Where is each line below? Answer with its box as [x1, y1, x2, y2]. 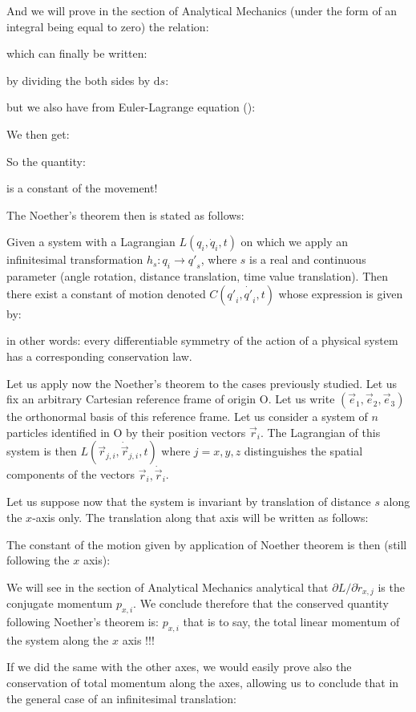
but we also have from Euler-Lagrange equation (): [6, 99, 256, 115]
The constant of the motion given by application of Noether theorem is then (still [6, 536, 407, 552]
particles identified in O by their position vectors [6, 423, 246, 440]
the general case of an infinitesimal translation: [6, 690, 236, 706]
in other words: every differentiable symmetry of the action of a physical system [6, 332, 398, 349]
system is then [6, 443, 77, 459]
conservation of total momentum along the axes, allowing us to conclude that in [6, 674, 399, 690]
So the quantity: [6, 152, 86, 169]
